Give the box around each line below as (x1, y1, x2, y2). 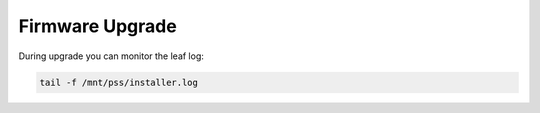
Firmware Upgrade (18, 15, 177, 37)
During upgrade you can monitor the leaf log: (18, 50, 205, 62)
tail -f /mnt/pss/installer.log (39, 76, 199, 88)
